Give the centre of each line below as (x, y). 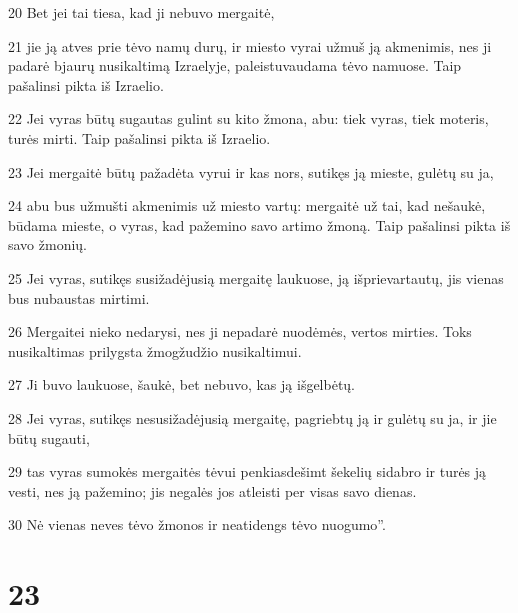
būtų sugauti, (49, 437)
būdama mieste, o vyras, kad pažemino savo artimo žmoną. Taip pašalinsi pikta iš (259, 224)
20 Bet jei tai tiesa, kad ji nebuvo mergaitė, (141, 12)
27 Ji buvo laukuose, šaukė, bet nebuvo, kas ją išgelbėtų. (182, 384)
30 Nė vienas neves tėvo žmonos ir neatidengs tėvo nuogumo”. (197, 524)
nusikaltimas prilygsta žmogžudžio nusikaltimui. (155, 350)
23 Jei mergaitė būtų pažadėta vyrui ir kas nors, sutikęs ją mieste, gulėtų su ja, (251, 171)
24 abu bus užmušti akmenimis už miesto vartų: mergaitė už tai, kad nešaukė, (247, 205)
